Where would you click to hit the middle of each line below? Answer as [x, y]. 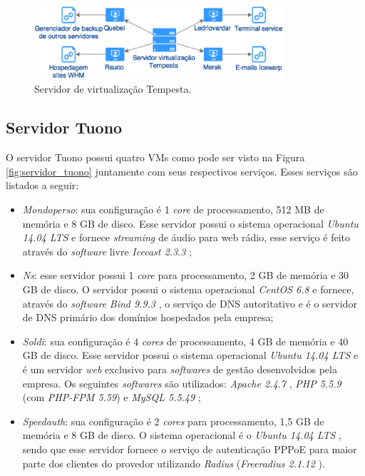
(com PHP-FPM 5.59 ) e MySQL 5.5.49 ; [112, 397]
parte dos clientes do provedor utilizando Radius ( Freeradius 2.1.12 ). [174, 463]
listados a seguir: [42, 185]
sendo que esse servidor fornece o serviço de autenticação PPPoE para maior [190, 449]
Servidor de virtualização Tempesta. [113, 89]
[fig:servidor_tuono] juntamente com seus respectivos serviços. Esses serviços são [182, 171]
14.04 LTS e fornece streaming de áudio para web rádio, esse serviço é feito [186, 237]
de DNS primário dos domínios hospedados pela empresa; [148, 317]
